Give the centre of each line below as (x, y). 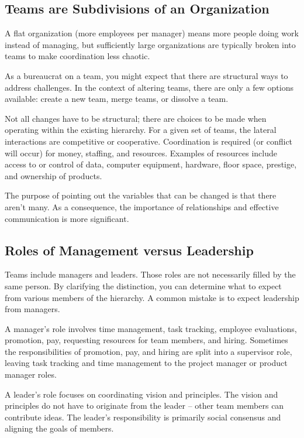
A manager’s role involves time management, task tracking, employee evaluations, (151, 328)
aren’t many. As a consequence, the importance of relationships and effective (142, 206)
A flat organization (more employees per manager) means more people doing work (152, 33)
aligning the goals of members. (59, 428)
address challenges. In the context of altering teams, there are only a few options (149, 87)
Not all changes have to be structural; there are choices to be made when (136, 118)
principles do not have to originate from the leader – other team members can (144, 406)
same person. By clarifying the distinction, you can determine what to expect (143, 285)
